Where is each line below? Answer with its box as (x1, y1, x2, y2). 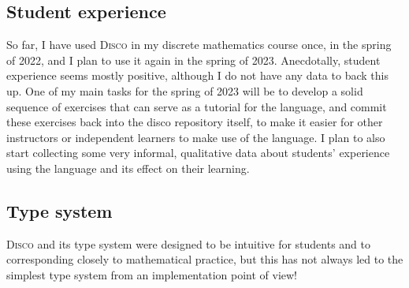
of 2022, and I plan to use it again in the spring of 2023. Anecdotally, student (6, 51, 381, 68)
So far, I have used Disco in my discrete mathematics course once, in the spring (6, 36, 392, 53)
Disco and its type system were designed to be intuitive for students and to (6, 235, 370, 252)
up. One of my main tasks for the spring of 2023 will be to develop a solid (6, 82, 363, 99)
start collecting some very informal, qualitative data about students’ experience (6, 144, 390, 161)
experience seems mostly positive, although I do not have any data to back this (6, 67, 389, 84)
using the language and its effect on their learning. (6, 159, 250, 176)
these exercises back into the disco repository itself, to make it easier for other (6, 114, 383, 130)
